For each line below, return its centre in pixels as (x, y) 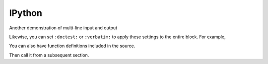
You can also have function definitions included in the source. (72, 46)
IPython (26, 13)
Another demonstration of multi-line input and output (63, 28)
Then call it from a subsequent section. (49, 55)
